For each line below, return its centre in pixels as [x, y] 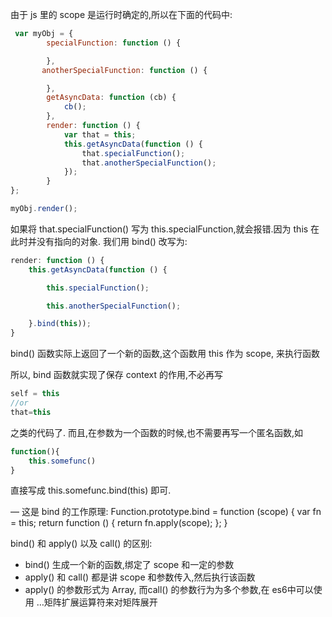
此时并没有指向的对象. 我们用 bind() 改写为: [99, 241]
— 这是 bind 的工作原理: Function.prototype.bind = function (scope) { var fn [166, 512]
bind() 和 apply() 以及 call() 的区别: [81, 544]
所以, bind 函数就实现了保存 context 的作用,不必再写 [117, 375]
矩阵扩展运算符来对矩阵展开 [100, 602]
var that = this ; [100, 134]
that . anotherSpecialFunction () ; [149, 163]
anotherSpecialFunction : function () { [124, 70]
